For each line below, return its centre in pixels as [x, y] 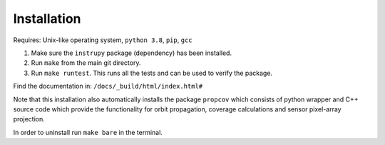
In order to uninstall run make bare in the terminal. [88, 132]
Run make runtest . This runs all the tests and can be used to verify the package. [152, 73]
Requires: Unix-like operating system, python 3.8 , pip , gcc [103, 40]
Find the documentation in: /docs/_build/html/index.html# [108, 86]
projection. [29, 119]
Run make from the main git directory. [86, 63]
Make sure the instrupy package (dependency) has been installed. [131, 53]
